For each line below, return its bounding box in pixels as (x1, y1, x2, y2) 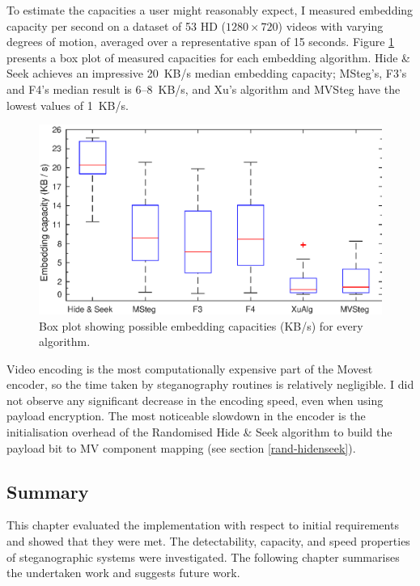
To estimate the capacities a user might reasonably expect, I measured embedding (6, 2, 414, 18)
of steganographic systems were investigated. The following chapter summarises (6, 548, 400, 565)
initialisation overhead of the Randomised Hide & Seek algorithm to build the (6, 424, 392, 441)
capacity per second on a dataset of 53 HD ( (6, 17, 227, 34)
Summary (6, 478, 89, 504)
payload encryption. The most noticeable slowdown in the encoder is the (6, 407, 366, 424)
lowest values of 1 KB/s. (6, 96, 129, 113)
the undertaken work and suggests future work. (6, 564, 240, 581)
